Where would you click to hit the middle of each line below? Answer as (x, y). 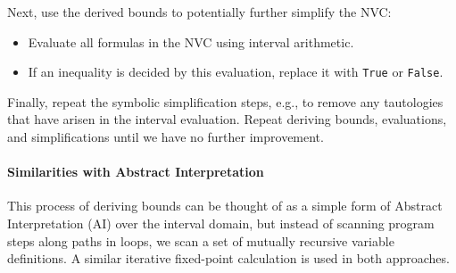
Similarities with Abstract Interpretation (136, 172)
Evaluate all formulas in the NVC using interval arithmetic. (191, 41)
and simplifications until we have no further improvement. (166, 137)
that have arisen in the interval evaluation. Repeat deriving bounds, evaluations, (227, 119)
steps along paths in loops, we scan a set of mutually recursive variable (201, 240)
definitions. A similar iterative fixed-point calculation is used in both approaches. (228, 258)
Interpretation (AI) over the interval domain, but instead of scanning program (221, 223)
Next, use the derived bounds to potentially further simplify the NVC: (199, 12)
